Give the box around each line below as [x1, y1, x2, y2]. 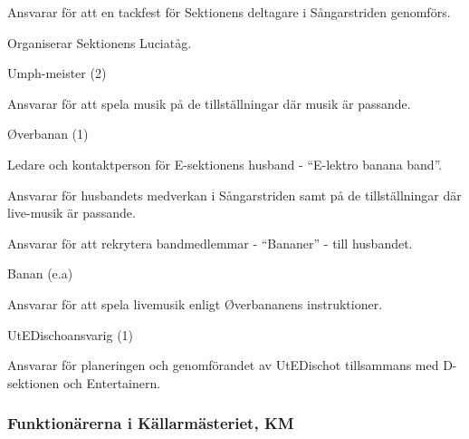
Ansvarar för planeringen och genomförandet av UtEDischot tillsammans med [7, 356, 439, 375]
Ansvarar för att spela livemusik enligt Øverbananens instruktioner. [7, 294, 383, 313]
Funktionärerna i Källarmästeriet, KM [7, 412, 294, 434]
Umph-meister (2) [7, 63, 107, 83]
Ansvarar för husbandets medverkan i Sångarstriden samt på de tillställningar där [7, 185, 462, 204]
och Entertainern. [62, 373, 161, 392]
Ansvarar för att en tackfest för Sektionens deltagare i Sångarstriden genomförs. [7, 3, 451, 21]
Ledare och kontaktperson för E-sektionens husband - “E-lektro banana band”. [7, 154, 443, 173]
